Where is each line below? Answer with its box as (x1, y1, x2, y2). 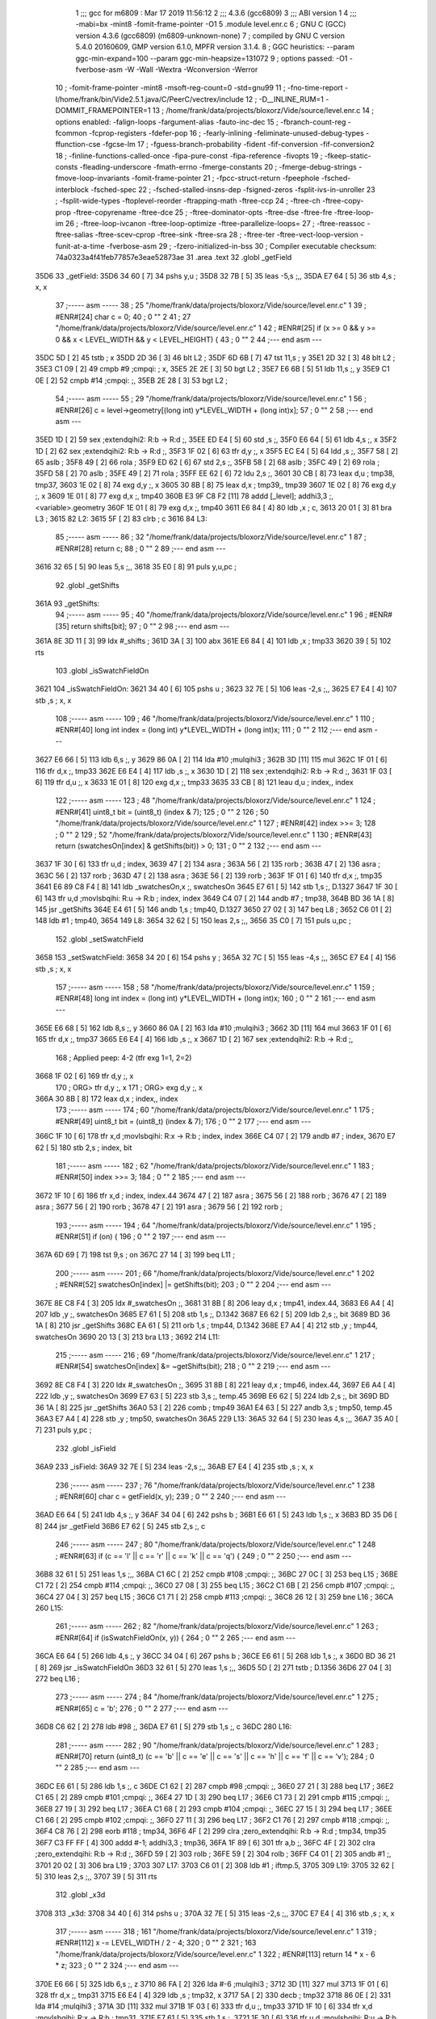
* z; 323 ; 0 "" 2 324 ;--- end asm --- (55, 1961, 179, 1971)
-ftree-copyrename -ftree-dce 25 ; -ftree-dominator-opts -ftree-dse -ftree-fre (73, 207, 333, 217)
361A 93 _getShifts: (35, 598, 100, 608)
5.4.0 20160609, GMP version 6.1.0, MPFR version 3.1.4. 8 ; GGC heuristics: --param (75, 42, 355, 52)
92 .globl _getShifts (55, 580, 120, 590)
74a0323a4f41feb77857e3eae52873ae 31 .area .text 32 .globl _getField (55, 253, 292, 262)
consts (55, 162, 78, 172)
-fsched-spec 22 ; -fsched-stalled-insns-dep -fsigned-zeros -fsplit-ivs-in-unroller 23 (90, 184, 375, 194)
